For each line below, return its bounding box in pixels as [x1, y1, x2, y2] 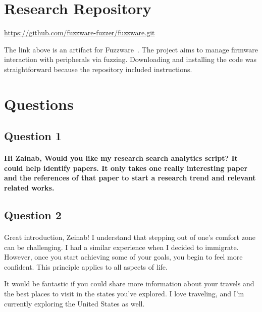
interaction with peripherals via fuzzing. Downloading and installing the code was [4, 54, 256, 65]
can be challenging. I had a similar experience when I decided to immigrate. [4, 241, 239, 252]
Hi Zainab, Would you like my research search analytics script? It [4, 153, 238, 163]
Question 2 [4, 207, 62, 223]
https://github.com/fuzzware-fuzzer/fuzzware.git [4, 27, 155, 38]
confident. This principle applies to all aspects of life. [4, 261, 168, 272]
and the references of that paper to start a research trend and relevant [4, 172, 256, 183]
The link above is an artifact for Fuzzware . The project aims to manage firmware [4, 44, 258, 54]
